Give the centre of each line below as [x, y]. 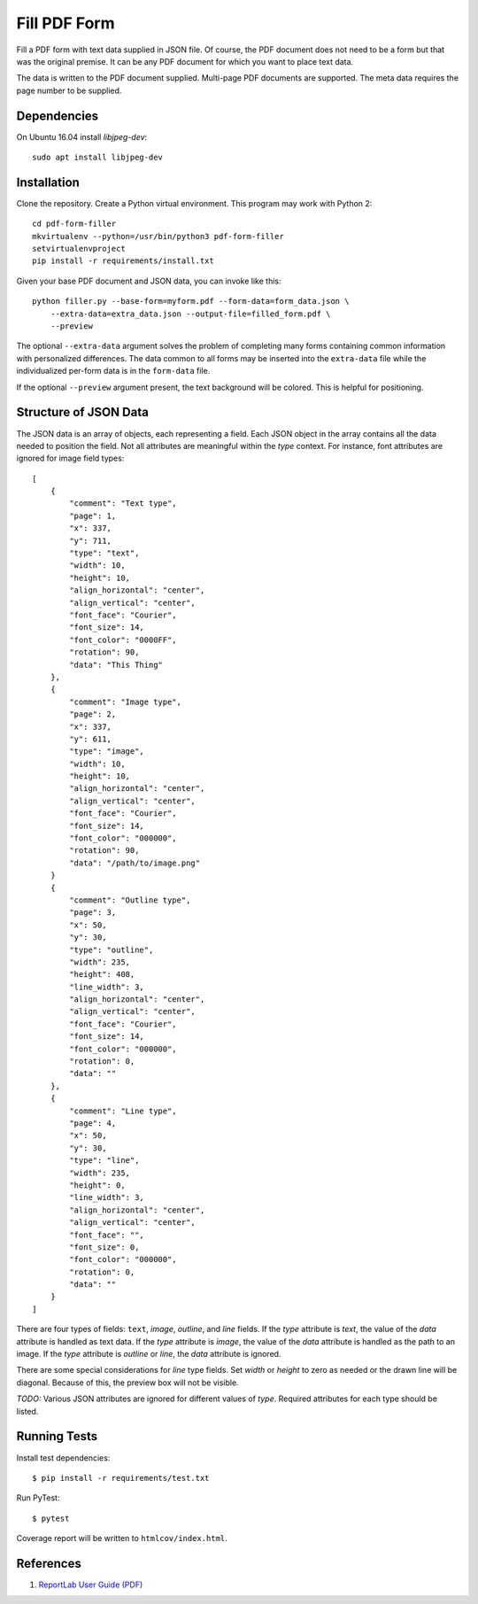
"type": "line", [104, 1161]
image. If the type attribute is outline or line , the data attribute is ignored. [149, 1354]
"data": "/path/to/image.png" [135, 863]
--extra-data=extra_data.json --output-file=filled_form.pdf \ [190, 314]
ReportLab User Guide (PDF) [91, 1585]
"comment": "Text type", [123, 504]
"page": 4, [93, 1124]
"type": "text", [104, 553]
